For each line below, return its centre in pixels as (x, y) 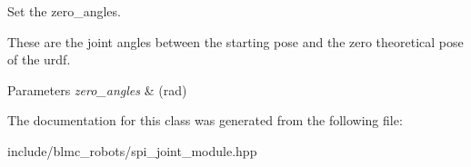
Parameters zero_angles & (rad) (97, 89)
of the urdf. (39, 59)
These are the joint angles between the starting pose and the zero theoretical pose (235, 41)
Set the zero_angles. (64, 11)
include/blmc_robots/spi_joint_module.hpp (132, 150)
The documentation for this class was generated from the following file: (205, 120)
